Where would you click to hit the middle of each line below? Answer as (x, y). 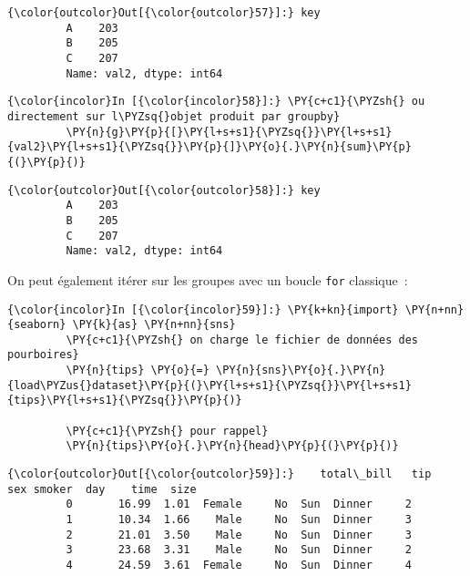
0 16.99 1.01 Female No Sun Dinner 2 (239, 504)
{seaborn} (37, 325)
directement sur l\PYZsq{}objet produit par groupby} (174, 116)
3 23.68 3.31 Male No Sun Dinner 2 (239, 550)
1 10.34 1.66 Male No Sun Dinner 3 (239, 520)
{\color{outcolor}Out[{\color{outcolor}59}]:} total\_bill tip (220, 474)
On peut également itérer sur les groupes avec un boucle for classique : (208, 279)
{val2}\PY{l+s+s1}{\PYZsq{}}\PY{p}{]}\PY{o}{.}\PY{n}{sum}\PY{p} (209, 147)
